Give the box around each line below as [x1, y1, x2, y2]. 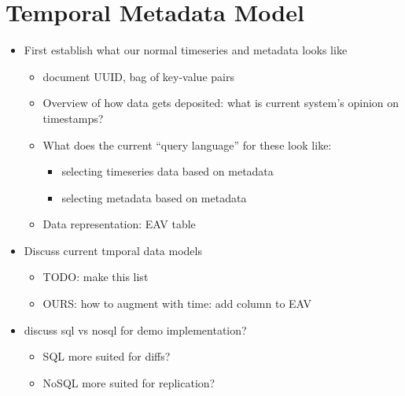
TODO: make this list [42, 268, 149, 285]
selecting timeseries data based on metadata [61, 163, 274, 179]
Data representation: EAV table [42, 216, 196, 232]
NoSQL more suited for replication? [42, 374, 215, 390]
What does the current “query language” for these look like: [42, 136, 332, 153]
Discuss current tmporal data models [24, 242, 202, 258]
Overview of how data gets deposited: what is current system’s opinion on [42, 94, 399, 111]
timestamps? [42, 109, 104, 126]
